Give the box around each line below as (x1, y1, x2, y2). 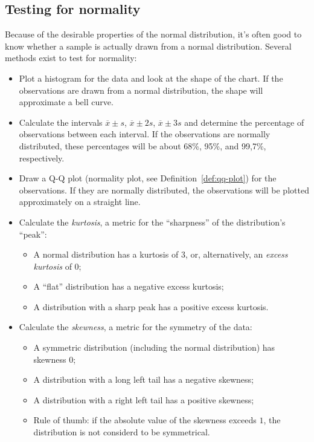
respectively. (19, 151, 65, 164)
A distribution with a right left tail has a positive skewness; (33, 393, 254, 406)
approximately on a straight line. (19, 195, 141, 208)
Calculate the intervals (19, 115, 103, 128)
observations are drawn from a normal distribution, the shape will (19, 83, 263, 96)
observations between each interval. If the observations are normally (19, 128, 271, 140)
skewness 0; (33, 353, 76, 365)
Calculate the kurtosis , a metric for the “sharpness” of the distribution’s (19, 215, 286, 228)
